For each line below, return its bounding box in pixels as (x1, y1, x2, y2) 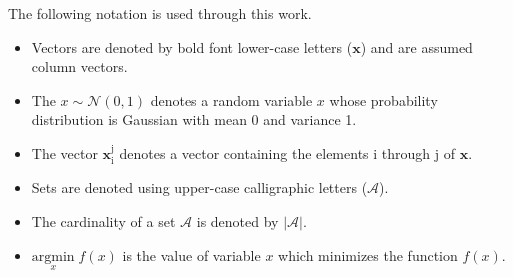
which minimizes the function (278, 244, 458, 265)
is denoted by (196, 210, 279, 231)
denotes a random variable (150, 89, 313, 110)
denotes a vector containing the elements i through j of (119, 142, 455, 163)
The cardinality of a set (31, 210, 176, 231)
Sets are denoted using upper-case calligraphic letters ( (31, 177, 368, 198)
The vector (31, 142, 98, 163)
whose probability (329, 89, 438, 110)
